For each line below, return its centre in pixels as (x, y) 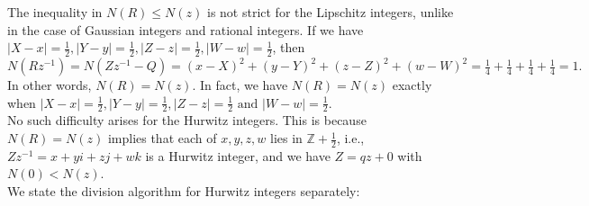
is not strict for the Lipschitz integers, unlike (330, 12)
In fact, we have (244, 85)
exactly (412, 85)
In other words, (50, 85)
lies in (286, 138)
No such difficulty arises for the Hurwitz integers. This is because (187, 120)
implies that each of (162, 138)
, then (289, 47)
